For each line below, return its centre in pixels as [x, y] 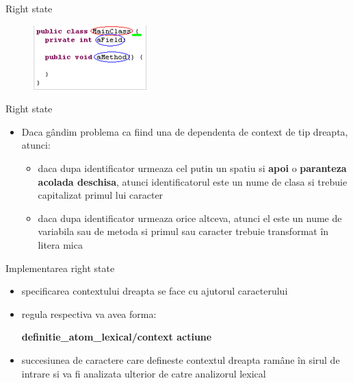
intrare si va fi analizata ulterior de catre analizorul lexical [144, 373]
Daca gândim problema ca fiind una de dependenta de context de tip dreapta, [185, 131]
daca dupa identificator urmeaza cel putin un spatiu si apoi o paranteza [192, 168]
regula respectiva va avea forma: [89, 313]
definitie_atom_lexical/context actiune [117, 337]
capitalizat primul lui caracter [101, 195]
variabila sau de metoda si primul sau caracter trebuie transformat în [183, 231]
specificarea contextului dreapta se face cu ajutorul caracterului [155, 291]
